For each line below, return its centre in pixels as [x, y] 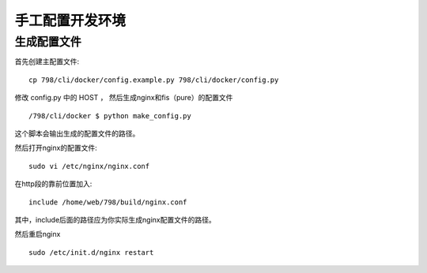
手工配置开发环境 [70, 21]
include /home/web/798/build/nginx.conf [108, 202]
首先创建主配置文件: [47, 62]
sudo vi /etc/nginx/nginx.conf [89, 166]
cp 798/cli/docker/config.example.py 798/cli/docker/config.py [154, 80]
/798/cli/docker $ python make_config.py [110, 116]
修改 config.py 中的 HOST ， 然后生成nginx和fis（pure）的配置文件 [124, 98]
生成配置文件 [48, 42]
